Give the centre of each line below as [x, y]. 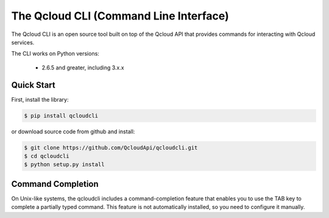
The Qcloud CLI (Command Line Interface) [120, 16]
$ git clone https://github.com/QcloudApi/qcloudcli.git [111, 147]
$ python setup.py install [64, 165]
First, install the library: [40, 99]
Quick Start [33, 85]
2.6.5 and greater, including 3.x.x [83, 68]
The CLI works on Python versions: [55, 54]
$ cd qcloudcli [47, 156]
